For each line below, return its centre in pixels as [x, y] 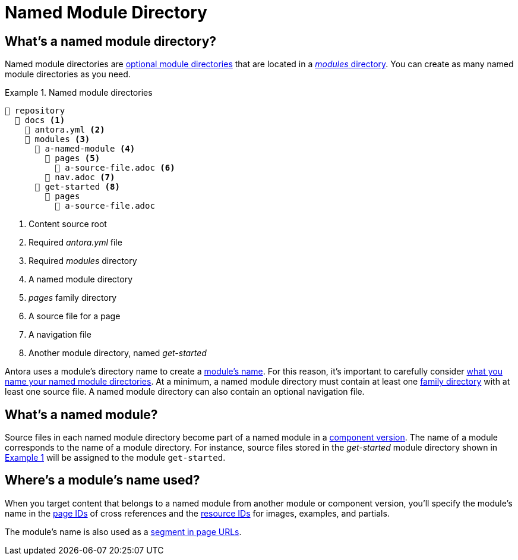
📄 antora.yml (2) [65, 130]
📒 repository [35, 111]
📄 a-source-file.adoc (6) [115, 168]
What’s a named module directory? [111, 41]
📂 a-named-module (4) [85, 149]
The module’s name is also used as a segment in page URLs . [123, 531]
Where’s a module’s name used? [102, 480]
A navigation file [60, 335]
